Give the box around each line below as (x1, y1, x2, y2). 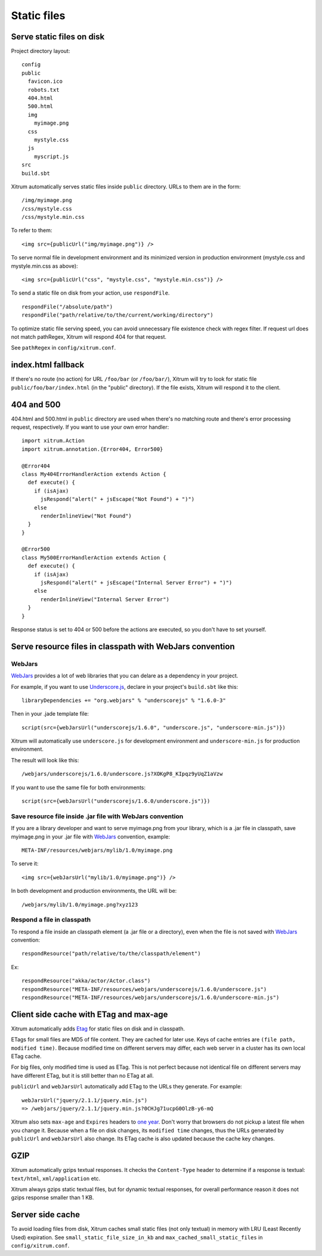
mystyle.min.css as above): (11, 262, 78, 270)
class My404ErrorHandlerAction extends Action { (21, 471, 166, 477)
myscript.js (33, 153, 69, 160)
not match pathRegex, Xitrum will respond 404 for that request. (11, 333, 167, 340)
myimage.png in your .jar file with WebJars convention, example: (11, 833, 171, 840)
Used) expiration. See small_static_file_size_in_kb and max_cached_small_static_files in (11, 1233, 263, 1240)
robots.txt (27, 86, 60, 93)
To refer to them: (11, 227, 52, 234)
